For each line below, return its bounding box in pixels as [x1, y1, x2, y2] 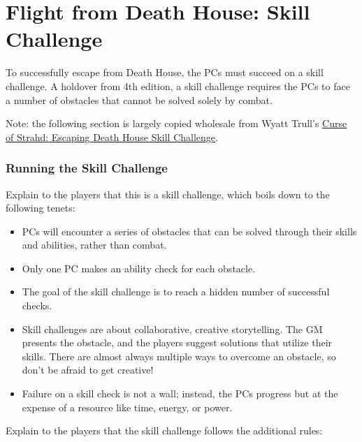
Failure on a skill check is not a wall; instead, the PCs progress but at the [22, 386, 338, 401]
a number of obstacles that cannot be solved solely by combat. [6, 92, 273, 107]
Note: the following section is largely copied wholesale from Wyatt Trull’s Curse [6, 116, 347, 131]
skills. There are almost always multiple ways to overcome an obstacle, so [22, 348, 336, 363]
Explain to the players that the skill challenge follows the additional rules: [6, 423, 323, 438]
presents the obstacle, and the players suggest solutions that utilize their [22, 335, 333, 350]
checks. [22, 298, 52, 313]
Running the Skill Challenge [6, 159, 168, 177]
